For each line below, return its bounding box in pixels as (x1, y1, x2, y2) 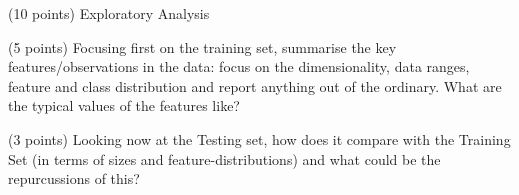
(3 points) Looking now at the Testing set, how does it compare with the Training (8, 128, 511, 149)
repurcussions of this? (8, 168, 140, 189)
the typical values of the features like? (8, 95, 240, 116)
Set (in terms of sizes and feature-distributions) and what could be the (8, 148, 441, 169)
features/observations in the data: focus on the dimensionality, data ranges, (8, 56, 470, 77)
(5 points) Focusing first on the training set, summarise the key (8, 36, 397, 57)
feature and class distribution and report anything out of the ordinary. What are (8, 75, 502, 96)
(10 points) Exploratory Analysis (8, 3, 210, 23)
